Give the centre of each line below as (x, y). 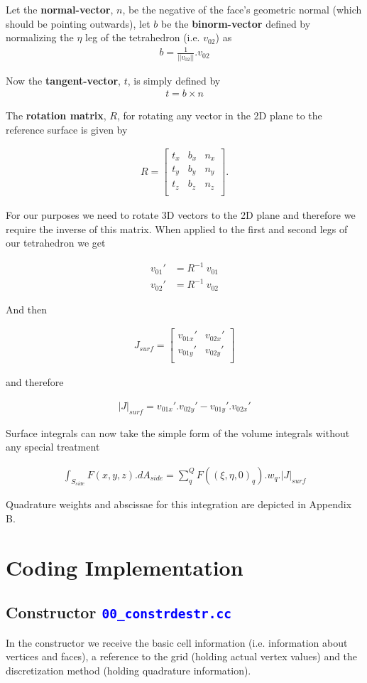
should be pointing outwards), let (78, 23)
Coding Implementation (125, 567)
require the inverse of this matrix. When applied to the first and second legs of (177, 228)
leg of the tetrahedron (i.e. (143, 37)
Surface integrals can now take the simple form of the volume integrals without (178, 432)
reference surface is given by (67, 129)
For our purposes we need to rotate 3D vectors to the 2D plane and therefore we (181, 214)
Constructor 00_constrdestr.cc (119, 612)
